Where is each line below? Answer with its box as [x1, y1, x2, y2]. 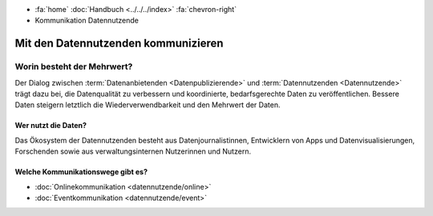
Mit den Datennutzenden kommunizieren [14, 37, 224, 50]
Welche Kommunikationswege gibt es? [14, 167, 148, 177]
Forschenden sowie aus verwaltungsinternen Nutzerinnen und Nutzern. [14, 146, 252, 156]
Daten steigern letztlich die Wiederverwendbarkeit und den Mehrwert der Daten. [14, 100, 281, 110]
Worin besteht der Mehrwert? [14, 61, 133, 72]
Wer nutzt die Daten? [14, 121, 87, 130]
